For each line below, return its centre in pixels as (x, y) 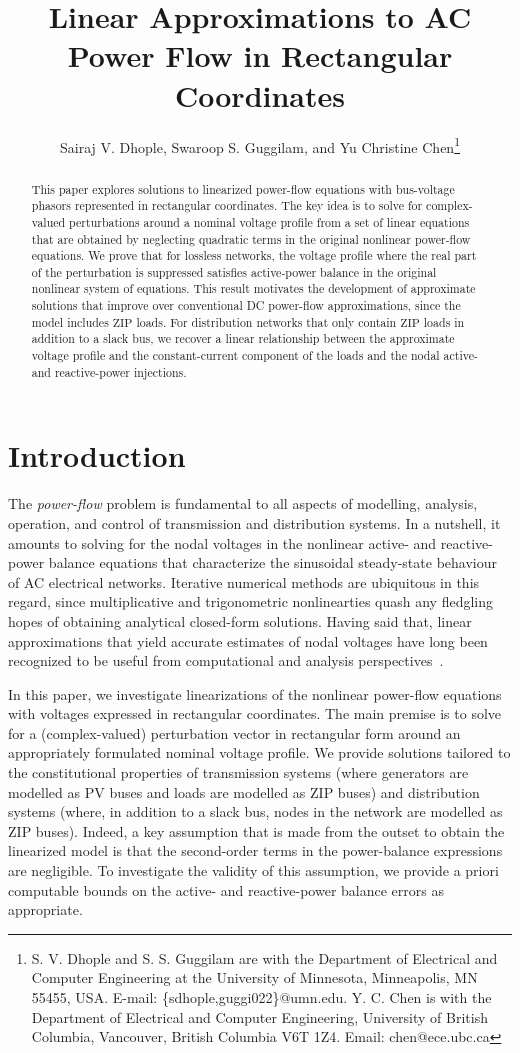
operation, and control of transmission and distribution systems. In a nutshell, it (254, 522)
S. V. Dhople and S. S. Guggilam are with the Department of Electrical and (264, 957)
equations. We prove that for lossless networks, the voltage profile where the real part (254, 255)
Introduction (97, 455)
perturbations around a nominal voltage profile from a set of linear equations (269, 221)
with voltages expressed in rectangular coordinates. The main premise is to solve (255, 713)
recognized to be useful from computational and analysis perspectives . (226, 660)
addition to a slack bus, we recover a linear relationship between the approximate (243, 338)
